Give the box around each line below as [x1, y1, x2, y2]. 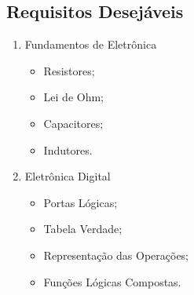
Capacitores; [43, 115, 104, 131]
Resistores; [43, 62, 95, 78]
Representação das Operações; [43, 246, 189, 263]
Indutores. [43, 141, 93, 158]
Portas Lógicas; [43, 194, 118, 210]
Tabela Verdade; [43, 220, 123, 237]
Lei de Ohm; [43, 89, 104, 105]
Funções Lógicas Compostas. [43, 273, 181, 290]
